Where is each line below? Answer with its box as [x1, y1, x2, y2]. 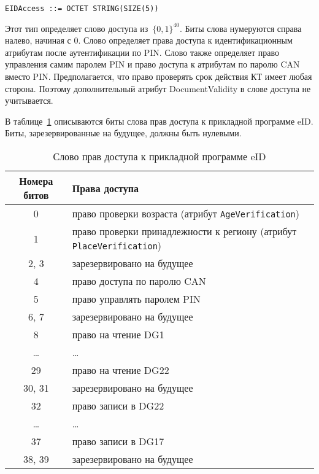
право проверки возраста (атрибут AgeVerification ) [72, 206, 300, 220]
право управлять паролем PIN [72, 292, 201, 306]
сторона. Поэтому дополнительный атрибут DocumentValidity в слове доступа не [5, 82, 311, 95]
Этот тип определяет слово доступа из [5, 21, 148, 34]
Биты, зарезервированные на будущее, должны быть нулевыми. [5, 126, 242, 139]
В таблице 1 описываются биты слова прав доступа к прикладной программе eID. [5, 114, 313, 127]
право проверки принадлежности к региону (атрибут [72, 224, 297, 238]
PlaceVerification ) [72, 238, 162, 252]
